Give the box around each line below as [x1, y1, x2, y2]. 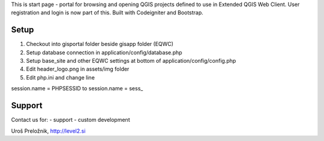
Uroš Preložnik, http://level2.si [11, 127, 86, 134]
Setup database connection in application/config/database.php [26, 48, 182, 56]
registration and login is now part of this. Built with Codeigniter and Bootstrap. [11, 9, 203, 16]
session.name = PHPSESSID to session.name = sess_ [11, 85, 143, 92]
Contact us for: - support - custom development [11, 117, 130, 124]
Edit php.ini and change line [26, 73, 95, 81]
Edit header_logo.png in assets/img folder [26, 66, 130, 73]
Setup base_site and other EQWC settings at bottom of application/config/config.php [26, 57, 236, 65]
